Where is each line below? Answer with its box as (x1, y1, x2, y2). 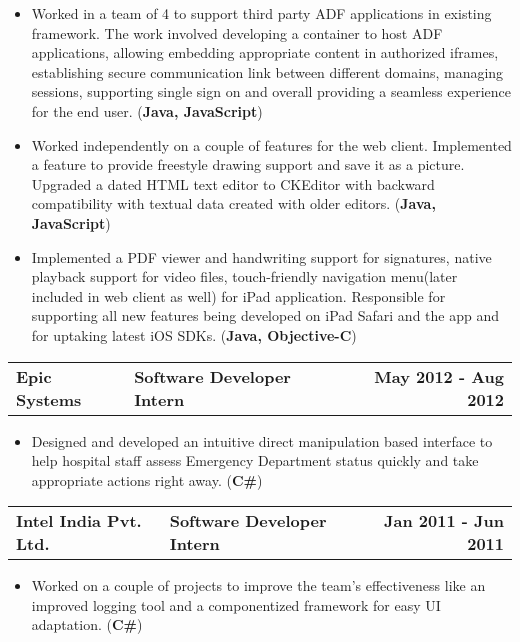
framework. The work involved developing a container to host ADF (31, 22, 443, 43)
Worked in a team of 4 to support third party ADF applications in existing (31, 3, 492, 23)
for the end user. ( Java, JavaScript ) (31, 100, 263, 121)
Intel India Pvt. (16, 509, 142, 533)
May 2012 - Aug (374, 364, 504, 388)
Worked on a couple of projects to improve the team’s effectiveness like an (31, 575, 486, 596)
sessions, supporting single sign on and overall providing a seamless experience (31, 81, 512, 102)
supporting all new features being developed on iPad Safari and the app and (31, 305, 500, 326)
